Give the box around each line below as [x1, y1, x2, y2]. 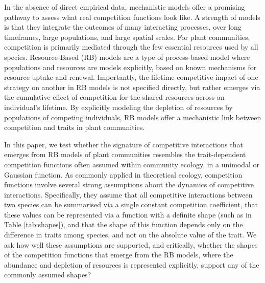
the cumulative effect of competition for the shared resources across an [4, 92, 225, 102]
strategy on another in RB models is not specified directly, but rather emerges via [4, 81, 260, 92]
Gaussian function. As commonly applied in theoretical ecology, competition [4, 169, 243, 180]
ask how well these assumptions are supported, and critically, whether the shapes [4, 239, 258, 250]
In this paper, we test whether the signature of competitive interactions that [4, 139, 243, 149]
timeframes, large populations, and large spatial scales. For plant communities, [4, 31, 250, 42]
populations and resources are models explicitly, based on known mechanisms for [4, 61, 257, 72]
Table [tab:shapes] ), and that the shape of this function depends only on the [4, 219, 243, 230]
